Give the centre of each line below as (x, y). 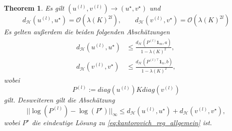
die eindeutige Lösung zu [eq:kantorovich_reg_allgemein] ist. (122, 122)
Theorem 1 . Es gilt (34, 8)
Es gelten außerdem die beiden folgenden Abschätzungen (87, 31)
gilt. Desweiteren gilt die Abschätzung (59, 100)
